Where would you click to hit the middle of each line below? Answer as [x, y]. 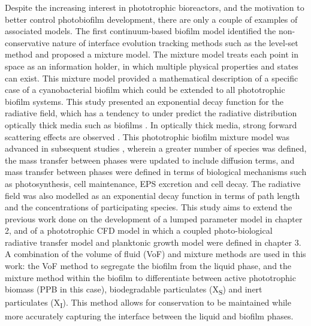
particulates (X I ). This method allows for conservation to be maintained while [148, 303]
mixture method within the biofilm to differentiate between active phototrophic [150, 277]
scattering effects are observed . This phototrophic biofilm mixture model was [147, 136]
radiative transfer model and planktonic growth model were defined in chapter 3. [153, 242]
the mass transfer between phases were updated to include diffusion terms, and [150, 160]
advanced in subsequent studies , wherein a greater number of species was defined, [156, 148]
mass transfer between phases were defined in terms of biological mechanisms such [156, 172]
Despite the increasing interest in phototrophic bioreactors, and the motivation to [155, 7]
